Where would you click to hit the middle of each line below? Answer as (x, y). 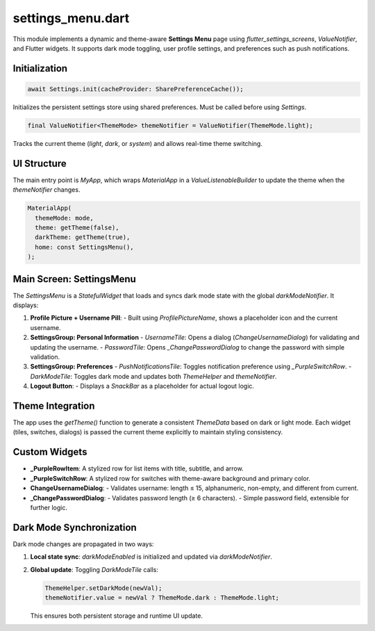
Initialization (40, 68)
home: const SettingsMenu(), (85, 247)
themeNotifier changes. (47, 190)
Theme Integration (54, 405)
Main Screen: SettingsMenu (75, 279)
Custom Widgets (50, 452)
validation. (45, 357)
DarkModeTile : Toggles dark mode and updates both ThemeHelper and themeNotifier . (153, 376)
